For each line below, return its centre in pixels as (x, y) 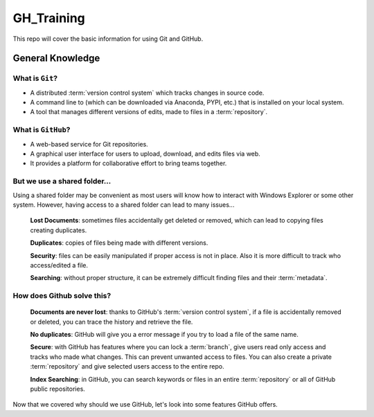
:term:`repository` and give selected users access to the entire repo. (127, 367)
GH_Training (49, 18)
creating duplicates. (59, 230)
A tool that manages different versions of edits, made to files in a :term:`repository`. (149, 112)
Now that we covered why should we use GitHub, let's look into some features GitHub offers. (145, 405)
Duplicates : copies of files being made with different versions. (119, 243)
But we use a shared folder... (62, 181)
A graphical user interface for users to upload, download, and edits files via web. (145, 154)
